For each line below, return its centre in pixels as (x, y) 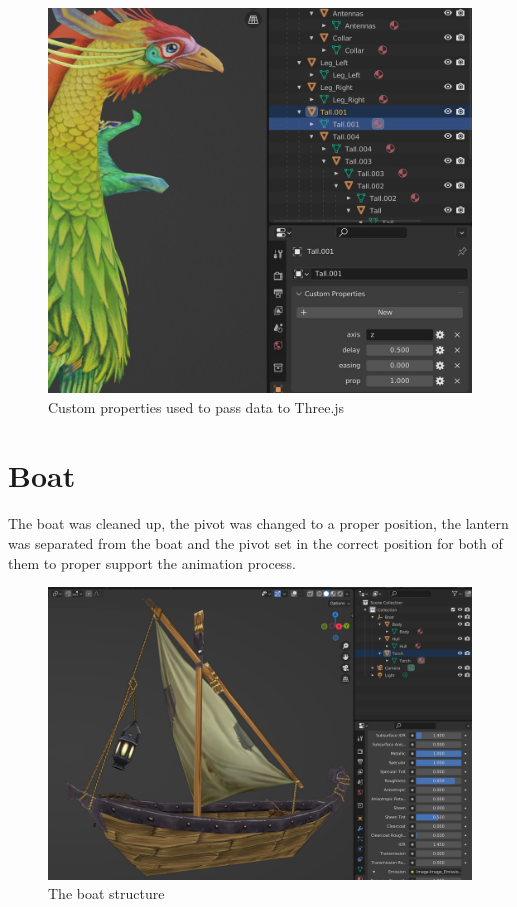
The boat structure (106, 893)
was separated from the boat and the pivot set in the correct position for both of (255, 542)
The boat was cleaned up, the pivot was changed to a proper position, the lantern (258, 523)
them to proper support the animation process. (152, 562)
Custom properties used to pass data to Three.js (196, 406)
